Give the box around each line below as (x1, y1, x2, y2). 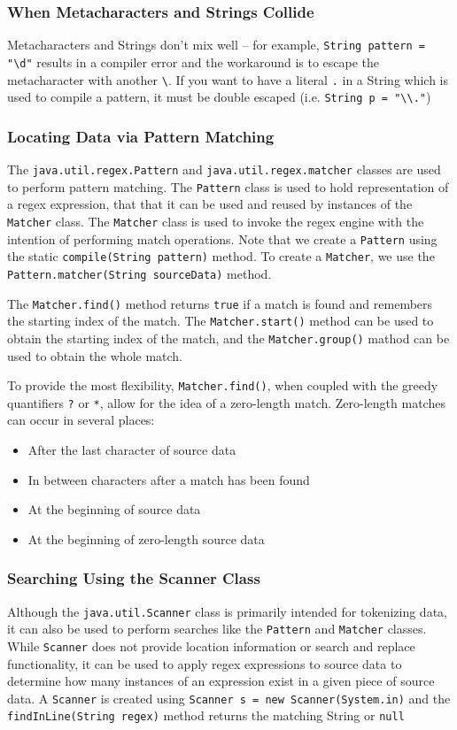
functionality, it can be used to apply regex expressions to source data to (7, 654, 402, 672)
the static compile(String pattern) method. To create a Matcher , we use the (7, 247, 435, 265)
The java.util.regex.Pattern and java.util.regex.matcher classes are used (7, 160, 441, 179)
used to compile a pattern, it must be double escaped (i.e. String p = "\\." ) (7, 88, 431, 106)
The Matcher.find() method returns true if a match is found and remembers (7, 294, 433, 312)
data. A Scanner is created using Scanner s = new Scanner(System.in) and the (7, 688, 451, 707)
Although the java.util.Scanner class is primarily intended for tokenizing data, (7, 602, 447, 620)
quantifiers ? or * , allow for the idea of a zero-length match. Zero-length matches (7, 393, 445, 411)
